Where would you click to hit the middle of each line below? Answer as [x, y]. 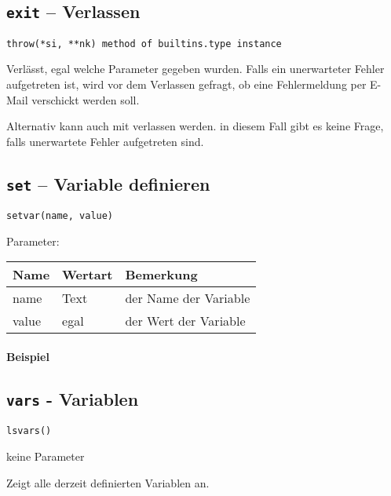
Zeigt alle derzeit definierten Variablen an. [108, 482]
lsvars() [29, 431]
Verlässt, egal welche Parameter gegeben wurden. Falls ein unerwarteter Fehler [195, 69]
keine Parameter [46, 456]
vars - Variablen [73, 399]
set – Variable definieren [108, 183]
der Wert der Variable [185, 321]
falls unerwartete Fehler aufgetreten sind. [105, 141]
